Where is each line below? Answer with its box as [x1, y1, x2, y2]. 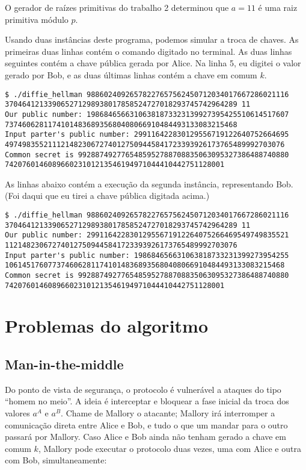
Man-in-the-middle [5, 355, 124, 374]
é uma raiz [258, 1, 298, 13]
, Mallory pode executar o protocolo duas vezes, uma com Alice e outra [38, 442, 301, 454]
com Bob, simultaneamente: [5, 454, 107, 466]
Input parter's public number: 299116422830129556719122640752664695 [5, 130, 289, 139]
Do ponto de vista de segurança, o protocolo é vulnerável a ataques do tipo [5, 383, 281, 395]
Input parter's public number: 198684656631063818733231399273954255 [5, 251, 289, 260]
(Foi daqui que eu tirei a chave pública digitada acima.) [5, 189, 210, 202]
